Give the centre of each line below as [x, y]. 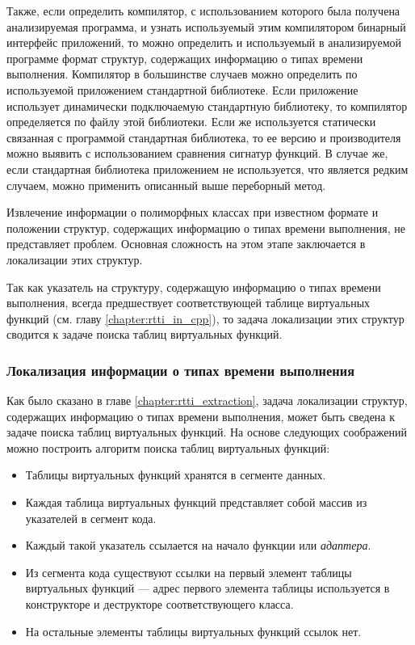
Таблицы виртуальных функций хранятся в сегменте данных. [176, 475]
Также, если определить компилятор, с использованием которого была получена [203, 11]
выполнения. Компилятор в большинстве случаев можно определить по [182, 74]
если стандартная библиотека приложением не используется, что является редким [207, 169]
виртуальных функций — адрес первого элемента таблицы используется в [207, 588]
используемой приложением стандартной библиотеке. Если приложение [182, 89]
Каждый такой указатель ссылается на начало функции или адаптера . [198, 545]
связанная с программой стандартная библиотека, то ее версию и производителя [204, 137]
